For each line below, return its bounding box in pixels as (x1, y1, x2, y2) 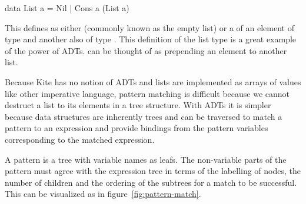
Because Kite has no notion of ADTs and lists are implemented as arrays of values (5, 75, 301, 88)
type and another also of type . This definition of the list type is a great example (5, 33, 297, 45)
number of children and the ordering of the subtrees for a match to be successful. (5, 176, 297, 188)
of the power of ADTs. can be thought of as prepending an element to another (5, 44, 287, 56)
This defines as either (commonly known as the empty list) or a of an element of (5, 21, 294, 34)
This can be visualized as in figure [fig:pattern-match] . (5, 188, 201, 200)
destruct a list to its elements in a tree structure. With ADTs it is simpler (5, 99, 271, 111)
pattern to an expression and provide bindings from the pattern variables (5, 122, 268, 134)
